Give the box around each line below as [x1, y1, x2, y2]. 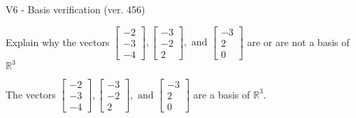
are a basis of [193, 87, 250, 101]
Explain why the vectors [6, 34, 110, 49]
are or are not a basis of [247, 34, 350, 49]
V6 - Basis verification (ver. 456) [6, 2, 145, 16]
